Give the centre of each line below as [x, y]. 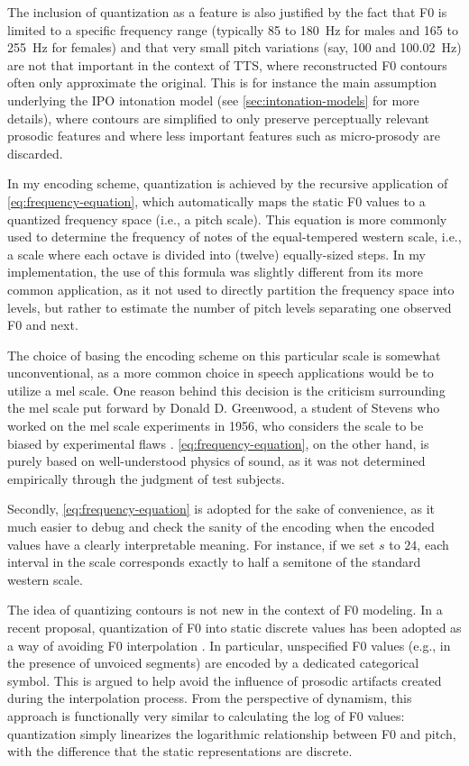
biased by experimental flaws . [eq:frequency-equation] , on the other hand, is [218, 443]
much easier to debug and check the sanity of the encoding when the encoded [221, 527]
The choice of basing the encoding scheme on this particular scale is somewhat [224, 355]
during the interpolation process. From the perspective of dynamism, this [210, 698]
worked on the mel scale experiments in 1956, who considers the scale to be [216, 426]
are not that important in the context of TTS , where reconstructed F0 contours [227, 64]
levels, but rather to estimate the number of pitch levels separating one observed [230, 307]
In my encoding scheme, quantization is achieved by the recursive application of [228, 183]
